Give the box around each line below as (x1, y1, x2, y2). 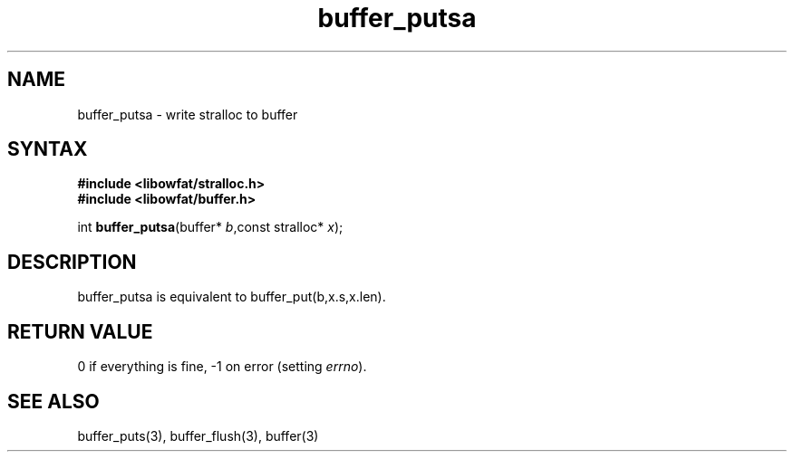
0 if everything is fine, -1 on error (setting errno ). (77, 359, 367, 375)
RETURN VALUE (7, 320, 153, 343)
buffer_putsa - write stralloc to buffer (77, 106, 298, 122)
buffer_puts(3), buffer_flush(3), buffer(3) (77, 427, 319, 444)
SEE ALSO (7, 389, 100, 413)
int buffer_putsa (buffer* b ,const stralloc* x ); (77, 219, 344, 235)
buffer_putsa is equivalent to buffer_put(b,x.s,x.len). (77, 289, 386, 305)
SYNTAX (7, 138, 88, 161)
